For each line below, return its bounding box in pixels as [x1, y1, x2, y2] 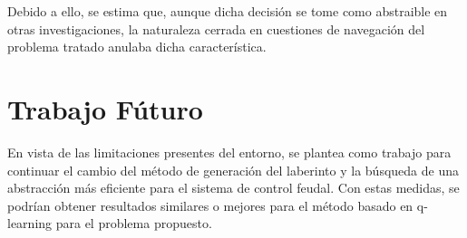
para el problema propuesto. [55, 214, 212, 233]
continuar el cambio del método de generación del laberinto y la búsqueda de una [7, 160, 459, 179]
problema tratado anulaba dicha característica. [7, 37, 267, 56]
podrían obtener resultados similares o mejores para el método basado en [7, 195, 413, 214]
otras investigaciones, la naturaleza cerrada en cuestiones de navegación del [7, 19, 425, 38]
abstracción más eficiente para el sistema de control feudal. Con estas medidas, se [7, 178, 460, 197]
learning [7, 214, 53, 233]
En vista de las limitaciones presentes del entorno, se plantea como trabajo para [7, 142, 452, 161]
